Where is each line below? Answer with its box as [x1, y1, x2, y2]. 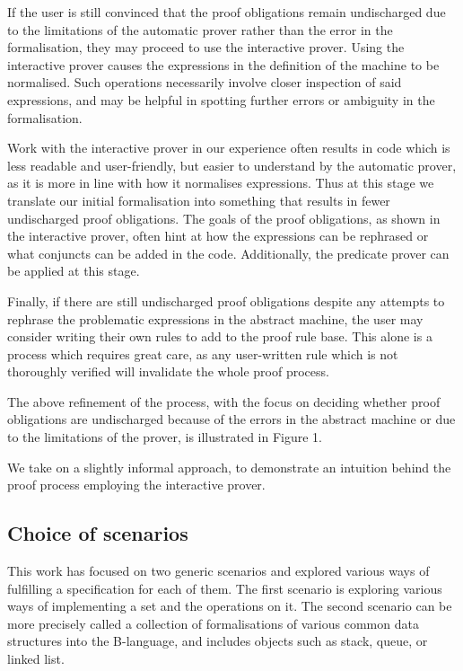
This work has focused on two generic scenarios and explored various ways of [7, 561, 430, 580]
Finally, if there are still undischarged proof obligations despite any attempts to [7, 291, 445, 310]
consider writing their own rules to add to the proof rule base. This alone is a [7, 327, 432, 346]
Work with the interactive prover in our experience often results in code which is [7, 138, 450, 157]
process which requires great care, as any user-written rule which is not [7, 344, 398, 363]
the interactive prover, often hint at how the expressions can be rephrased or [7, 226, 429, 245]
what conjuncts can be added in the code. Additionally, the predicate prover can [7, 243, 450, 262]
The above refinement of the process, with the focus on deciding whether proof [7, 392, 441, 411]
